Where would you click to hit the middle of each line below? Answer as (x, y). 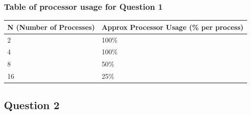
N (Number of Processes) (51, 27)
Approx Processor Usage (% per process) (173, 27)
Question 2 (32, 104)
